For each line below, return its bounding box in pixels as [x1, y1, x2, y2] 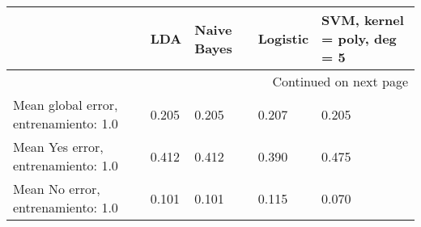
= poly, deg [321, 29, 397, 48]
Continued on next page [272, 72, 408, 90]
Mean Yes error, [13, 137, 104, 156]
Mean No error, [13, 179, 100, 198]
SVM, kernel [321, 11, 404, 29]
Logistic [257, 29, 309, 48]
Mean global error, [13, 95, 118, 114]
